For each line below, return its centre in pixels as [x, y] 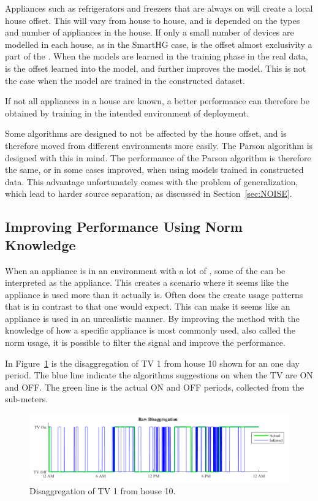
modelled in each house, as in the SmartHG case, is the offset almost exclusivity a [159, 44]
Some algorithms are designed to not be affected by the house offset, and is [146, 133]
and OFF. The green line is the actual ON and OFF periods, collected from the [154, 387]
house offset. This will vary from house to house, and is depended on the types [153, 20]
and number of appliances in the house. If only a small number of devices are [150, 32]
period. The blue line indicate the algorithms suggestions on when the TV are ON [159, 375]
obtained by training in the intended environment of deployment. [127, 113]
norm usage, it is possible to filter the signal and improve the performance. [145, 342]
